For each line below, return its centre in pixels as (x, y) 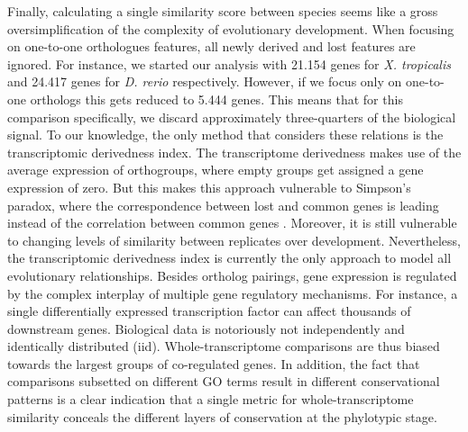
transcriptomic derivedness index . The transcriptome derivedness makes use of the (234, 152)
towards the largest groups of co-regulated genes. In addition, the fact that (214, 363)
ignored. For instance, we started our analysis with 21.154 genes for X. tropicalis (229, 63)
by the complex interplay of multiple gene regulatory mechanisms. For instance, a (233, 293)
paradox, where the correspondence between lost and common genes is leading (223, 205)
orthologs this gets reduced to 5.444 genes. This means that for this (216, 99)
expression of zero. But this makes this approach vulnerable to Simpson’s (209, 187)
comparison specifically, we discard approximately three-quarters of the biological (232, 117)
